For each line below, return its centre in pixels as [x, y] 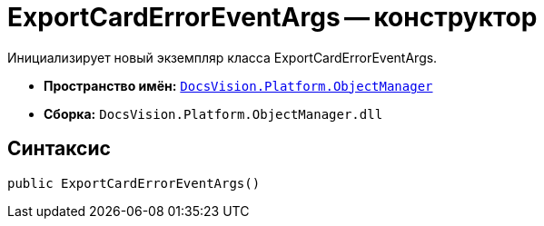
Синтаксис [59, 149]
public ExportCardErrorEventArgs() [134, 183]
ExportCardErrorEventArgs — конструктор [272, 17]
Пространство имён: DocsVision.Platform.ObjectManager [238, 85]
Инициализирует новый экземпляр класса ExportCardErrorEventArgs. [223, 57]
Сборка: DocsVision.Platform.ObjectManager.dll [213, 113]
